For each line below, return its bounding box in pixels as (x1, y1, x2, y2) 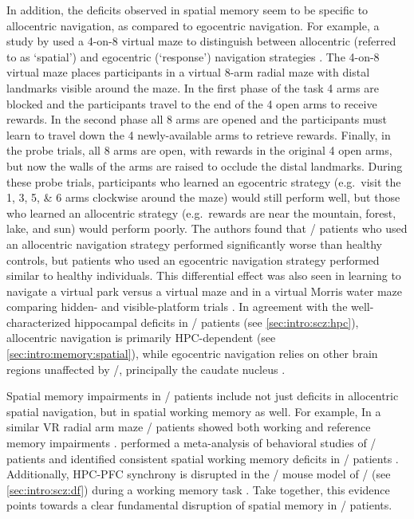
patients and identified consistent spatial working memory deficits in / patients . (6, 450, 399, 466)
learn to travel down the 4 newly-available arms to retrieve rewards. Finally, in (6, 126, 391, 143)
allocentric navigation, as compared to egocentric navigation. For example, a (6, 17, 380, 33)
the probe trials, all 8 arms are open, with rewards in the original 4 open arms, (6, 142, 392, 159)
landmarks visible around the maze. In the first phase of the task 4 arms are (6, 79, 379, 96)
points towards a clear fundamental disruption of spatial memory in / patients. (6, 497, 392, 513)
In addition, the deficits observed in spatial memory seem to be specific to (6, 2, 369, 18)
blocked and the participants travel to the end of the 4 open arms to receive (6, 95, 377, 112)
